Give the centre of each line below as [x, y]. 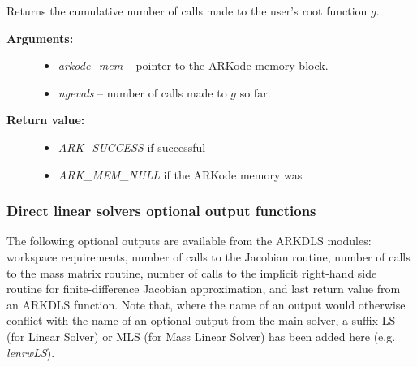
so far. [255, 92]
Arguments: [40, 38]
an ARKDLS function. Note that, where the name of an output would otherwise [206, 304]
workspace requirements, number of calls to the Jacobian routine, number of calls [208, 256]
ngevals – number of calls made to [142, 92]
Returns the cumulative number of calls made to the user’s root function [187, 11]
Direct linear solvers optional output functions [161, 211]
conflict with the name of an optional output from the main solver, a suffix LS [201, 320]
